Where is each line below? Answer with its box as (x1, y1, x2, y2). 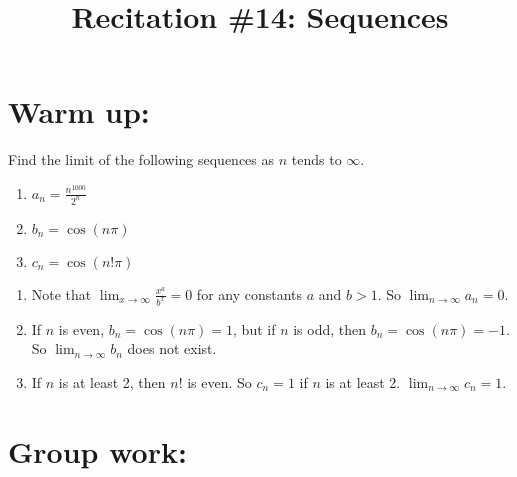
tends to (291, 149, 342, 170)
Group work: (8, 430, 187, 471)
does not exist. (127, 338, 217, 359)
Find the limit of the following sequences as (8, 149, 275, 170)
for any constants (196, 283, 303, 304)
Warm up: (8, 91, 150, 132)
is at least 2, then (58, 371, 166, 392)
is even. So (187, 371, 252, 392)
